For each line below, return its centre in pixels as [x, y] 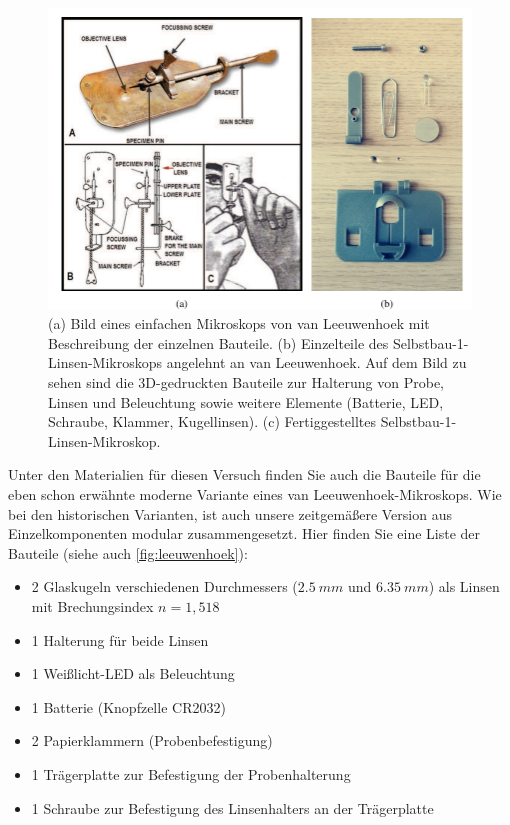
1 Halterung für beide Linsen [120, 639]
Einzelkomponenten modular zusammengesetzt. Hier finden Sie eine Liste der [244, 533]
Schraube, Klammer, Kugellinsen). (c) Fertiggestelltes [212, 421]
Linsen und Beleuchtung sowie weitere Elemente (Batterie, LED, [246, 401]
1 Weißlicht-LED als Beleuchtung [133, 673]
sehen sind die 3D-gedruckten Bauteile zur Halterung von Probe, [246, 382]
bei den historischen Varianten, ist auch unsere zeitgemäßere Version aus [230, 513]
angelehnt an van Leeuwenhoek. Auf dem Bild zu [316, 362]
